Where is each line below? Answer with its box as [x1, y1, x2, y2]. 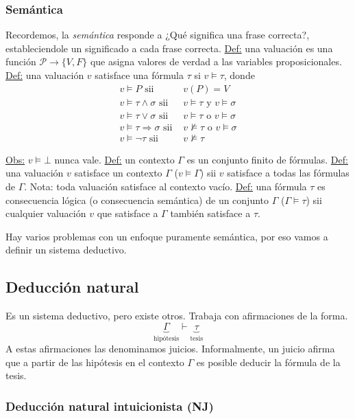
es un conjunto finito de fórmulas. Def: [186, 152, 348, 166]
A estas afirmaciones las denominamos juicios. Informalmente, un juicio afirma [5, 341, 335, 356]
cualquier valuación [5, 206, 86, 220]
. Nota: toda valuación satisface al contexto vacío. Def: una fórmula [24, 179, 307, 193]
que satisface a [97, 206, 158, 220]
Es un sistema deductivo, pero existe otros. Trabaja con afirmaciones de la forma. [5, 308, 348, 323]
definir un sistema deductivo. [5, 242, 127, 257]
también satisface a [170, 206, 251, 220]
